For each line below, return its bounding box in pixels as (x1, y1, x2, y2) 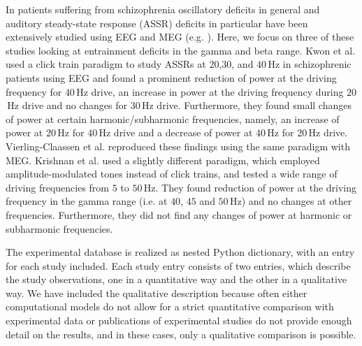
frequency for (6, 84, 62, 99)
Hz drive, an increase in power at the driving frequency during (76, 84, 344, 99)
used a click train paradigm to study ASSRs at (6, 57, 206, 71)
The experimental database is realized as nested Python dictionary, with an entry (6, 245, 355, 259)
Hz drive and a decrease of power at (99, 125, 253, 140)
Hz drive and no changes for (7, 98, 127, 113)
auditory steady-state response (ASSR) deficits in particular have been (6, 15, 308, 30)
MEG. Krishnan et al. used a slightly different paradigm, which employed (6, 152, 320, 167)
